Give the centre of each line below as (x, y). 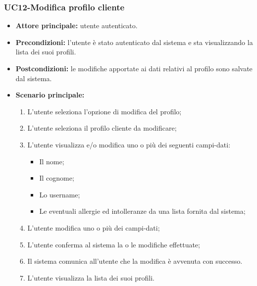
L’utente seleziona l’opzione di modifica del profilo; (104, 111)
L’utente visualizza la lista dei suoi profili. (91, 277)
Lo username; (60, 194)
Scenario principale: (50, 95)
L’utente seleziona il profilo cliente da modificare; (102, 128)
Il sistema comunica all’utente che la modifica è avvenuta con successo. (135, 261)
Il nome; (52, 161)
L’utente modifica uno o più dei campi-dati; (94, 227)
